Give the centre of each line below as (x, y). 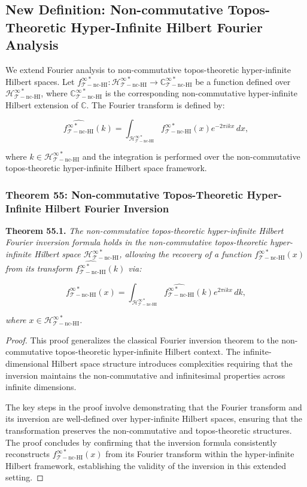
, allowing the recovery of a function (186, 254)
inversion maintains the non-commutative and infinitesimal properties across (145, 375)
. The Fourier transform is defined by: (156, 104)
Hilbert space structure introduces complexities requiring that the (172, 363)
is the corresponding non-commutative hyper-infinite (201, 93)
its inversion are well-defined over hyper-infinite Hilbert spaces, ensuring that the (154, 418)
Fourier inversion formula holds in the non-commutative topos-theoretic (136, 242)
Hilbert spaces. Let (40, 81)
